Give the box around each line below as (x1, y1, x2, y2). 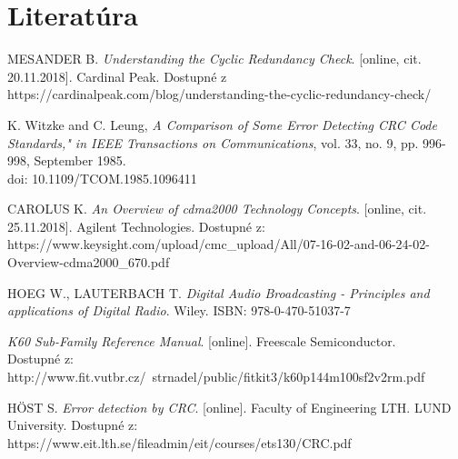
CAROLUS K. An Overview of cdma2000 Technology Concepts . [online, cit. (7, 199, 427, 218)
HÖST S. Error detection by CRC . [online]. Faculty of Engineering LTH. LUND (7, 397, 452, 416)
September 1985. (34, 151, 126, 170)
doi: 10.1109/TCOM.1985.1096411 (7, 168, 197, 187)
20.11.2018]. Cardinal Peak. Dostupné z (7, 66, 227, 85)
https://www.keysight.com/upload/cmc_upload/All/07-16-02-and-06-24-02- (7, 234, 430, 254)
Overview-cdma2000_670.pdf (7, 253, 170, 272)
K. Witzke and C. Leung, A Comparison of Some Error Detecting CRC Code (7, 115, 437, 134)
